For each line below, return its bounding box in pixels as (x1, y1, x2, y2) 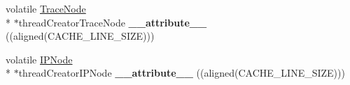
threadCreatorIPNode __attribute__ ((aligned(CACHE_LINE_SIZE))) (18, 65, 345, 80)
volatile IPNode (6, 52, 73, 66)
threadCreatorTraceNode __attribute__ (18, 15, 207, 29)
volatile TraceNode (6, 1, 86, 15)
